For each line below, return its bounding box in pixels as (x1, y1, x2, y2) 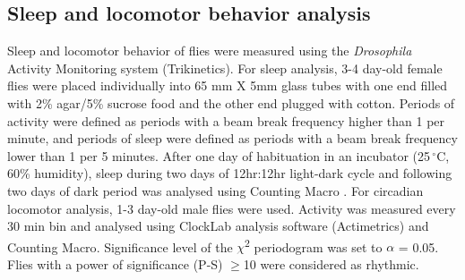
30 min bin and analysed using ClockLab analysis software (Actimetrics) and (7, 216, 429, 235)
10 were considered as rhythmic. (243, 254, 419, 273)
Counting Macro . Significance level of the (7, 237, 233, 256)
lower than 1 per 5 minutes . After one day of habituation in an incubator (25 (7, 146, 431, 165)
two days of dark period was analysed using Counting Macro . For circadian (7, 181, 424, 199)
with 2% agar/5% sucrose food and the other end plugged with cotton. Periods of (7, 93, 455, 112)
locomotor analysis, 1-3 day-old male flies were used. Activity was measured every (7, 199, 456, 217)
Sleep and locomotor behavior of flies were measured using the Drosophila (7, 41, 412, 60)
